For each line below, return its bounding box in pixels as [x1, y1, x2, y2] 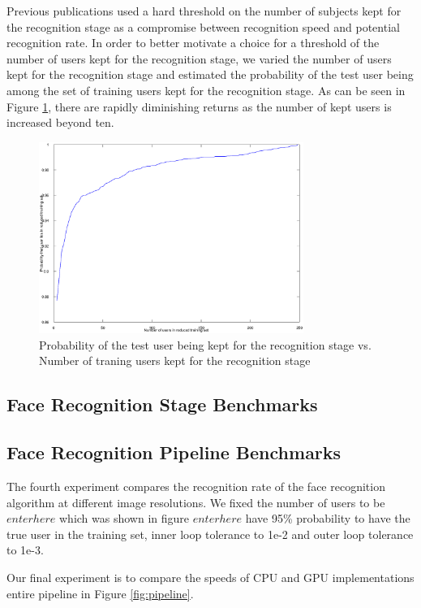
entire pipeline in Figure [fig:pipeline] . [6, 584, 194, 601]
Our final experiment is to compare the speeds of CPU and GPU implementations [6, 569, 415, 586]
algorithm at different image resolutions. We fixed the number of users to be [6, 493, 385, 510]
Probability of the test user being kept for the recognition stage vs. [39, 336, 372, 353]
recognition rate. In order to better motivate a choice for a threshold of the [6, 34, 380, 51]
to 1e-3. [6, 541, 44, 558]
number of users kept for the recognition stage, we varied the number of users [6, 50, 392, 67]
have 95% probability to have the [245, 510, 410, 527]
